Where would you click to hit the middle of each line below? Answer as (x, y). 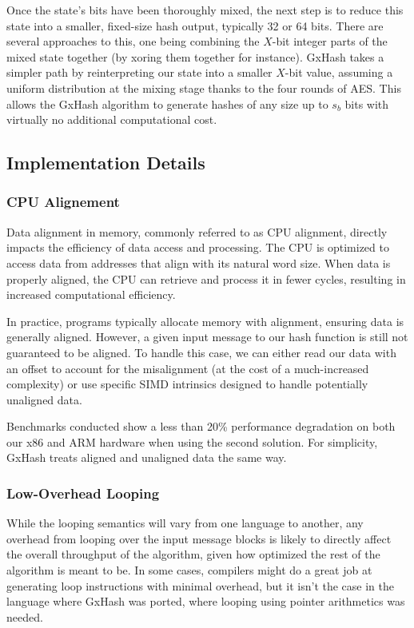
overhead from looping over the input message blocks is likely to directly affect (199, 538)
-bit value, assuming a (339, 72)
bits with (367, 103)
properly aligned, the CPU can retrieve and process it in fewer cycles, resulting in (206, 278)
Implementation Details (106, 163)
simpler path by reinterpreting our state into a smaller (139, 72)
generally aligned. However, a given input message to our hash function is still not (207, 337)
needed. (25, 616)
